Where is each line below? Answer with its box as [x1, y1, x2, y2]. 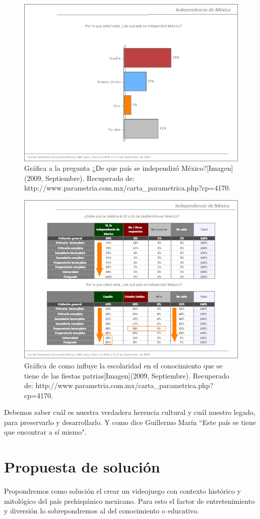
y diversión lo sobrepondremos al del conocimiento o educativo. [4, 505, 199, 516]
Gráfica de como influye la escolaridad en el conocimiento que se [24, 360, 223, 370]
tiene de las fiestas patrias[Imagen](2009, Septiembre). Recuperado [24, 370, 229, 381]
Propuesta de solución [4, 456, 160, 477]
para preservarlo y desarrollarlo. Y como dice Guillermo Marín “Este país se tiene [4, 416, 256, 427]
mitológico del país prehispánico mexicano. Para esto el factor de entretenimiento [4, 495, 255, 506]
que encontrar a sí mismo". [4, 427, 87, 437]
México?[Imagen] [181, 163, 233, 173]
